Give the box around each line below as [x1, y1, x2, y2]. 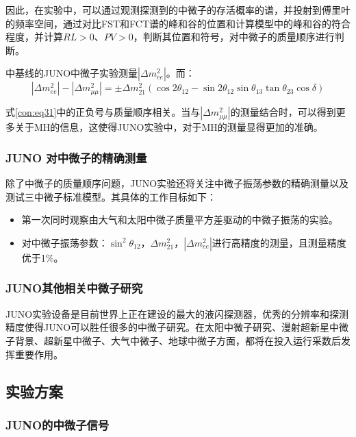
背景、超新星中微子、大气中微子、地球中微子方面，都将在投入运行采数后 [14, 333, 341, 347]
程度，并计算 [5, 29, 63, 44]
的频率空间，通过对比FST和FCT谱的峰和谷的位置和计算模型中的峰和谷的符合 [5, 16, 351, 30]
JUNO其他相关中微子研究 [5, 279, 143, 297]
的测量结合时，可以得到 [230, 105, 336, 119]
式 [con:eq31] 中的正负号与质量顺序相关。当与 [5, 105, 201, 119]
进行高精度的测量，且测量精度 [212, 235, 346, 249]
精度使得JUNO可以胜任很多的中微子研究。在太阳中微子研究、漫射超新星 [5, 320, 330, 334]
